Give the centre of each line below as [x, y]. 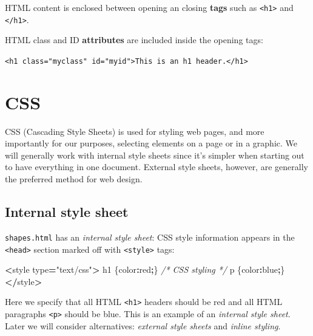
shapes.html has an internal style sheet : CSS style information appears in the [150, 237]
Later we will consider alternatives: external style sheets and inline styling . [143, 325]
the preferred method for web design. [74, 179]
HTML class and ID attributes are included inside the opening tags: [134, 40]
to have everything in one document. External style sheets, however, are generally [156, 167]
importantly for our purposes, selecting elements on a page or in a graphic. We [151, 143]
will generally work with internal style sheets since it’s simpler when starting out [155, 155]
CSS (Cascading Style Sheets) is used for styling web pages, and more [135, 131]
